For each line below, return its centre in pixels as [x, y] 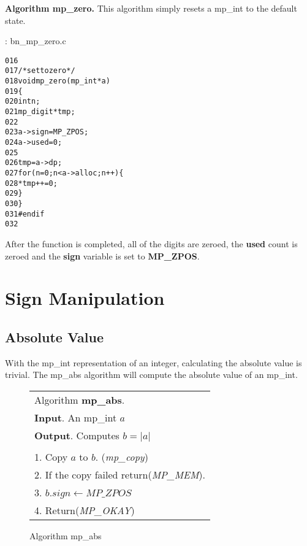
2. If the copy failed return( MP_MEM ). [120, 474]
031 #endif [25, 214]
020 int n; [23, 102]
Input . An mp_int [76, 417]
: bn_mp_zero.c [36, 41]
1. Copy [51, 456]
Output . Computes [77, 435]
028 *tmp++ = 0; [31, 183]
